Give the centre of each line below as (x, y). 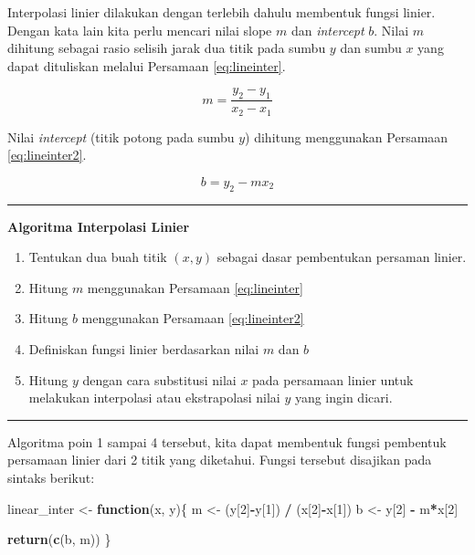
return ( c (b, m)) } (59, 539)
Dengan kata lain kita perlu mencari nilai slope (140, 30)
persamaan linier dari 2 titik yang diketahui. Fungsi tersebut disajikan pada (220, 460)
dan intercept (327, 30)
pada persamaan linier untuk (333, 379)
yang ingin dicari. (343, 398)
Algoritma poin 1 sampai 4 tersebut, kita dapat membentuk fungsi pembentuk (227, 441)
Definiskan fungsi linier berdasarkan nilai (144, 349)
